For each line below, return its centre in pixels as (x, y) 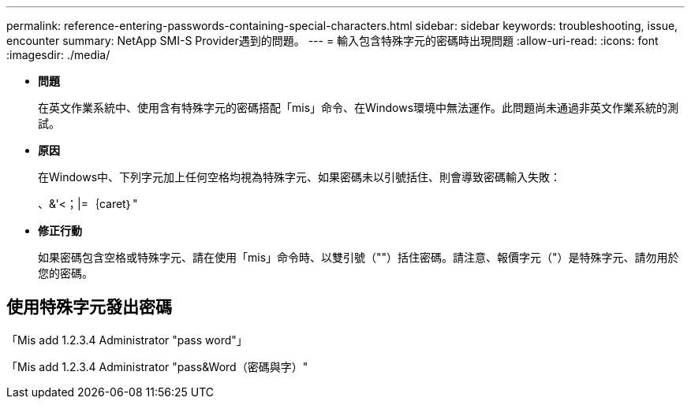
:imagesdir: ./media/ (58, 55)
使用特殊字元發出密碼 (89, 307)
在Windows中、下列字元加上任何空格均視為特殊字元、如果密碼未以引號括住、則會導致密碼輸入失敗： (300, 177)
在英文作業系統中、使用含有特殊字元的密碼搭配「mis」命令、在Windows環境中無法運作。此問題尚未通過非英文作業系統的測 (359, 108)
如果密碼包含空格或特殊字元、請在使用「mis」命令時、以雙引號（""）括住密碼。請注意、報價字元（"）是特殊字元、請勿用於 (359, 257)
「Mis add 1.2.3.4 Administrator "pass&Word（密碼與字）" (157, 366)
